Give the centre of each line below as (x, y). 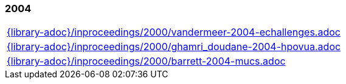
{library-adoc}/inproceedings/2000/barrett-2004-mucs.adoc (146, 61)
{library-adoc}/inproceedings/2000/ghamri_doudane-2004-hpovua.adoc (174, 47)
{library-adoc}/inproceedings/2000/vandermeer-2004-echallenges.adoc (174, 32)
